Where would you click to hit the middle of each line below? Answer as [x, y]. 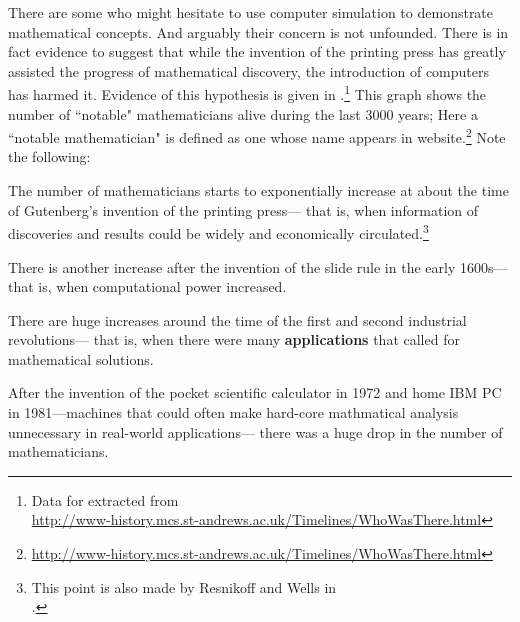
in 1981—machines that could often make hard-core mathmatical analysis [233, 412]
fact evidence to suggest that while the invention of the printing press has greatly [257, 51]
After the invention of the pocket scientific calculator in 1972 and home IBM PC [255, 392]
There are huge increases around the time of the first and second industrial [237, 319]
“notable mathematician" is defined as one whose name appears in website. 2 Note [257, 135]
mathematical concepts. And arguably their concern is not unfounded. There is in [258, 31]
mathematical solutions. [81, 358]
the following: [49, 156]
